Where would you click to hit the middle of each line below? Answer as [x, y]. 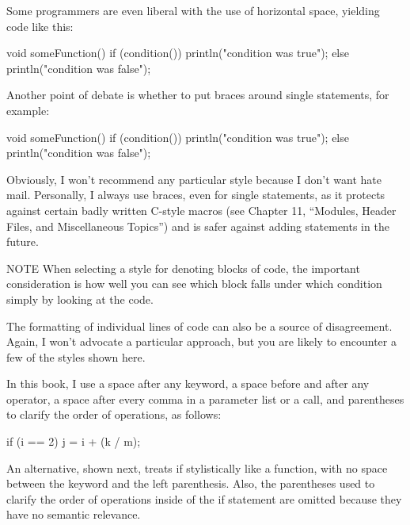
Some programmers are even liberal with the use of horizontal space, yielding [193, 10]
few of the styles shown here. [76, 356]
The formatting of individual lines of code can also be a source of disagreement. [199, 326]
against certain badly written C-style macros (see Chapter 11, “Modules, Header [201, 210]
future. [23, 241]
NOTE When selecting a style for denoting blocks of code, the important [183, 268]
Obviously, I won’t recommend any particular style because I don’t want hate [194, 179]
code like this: [40, 26]
